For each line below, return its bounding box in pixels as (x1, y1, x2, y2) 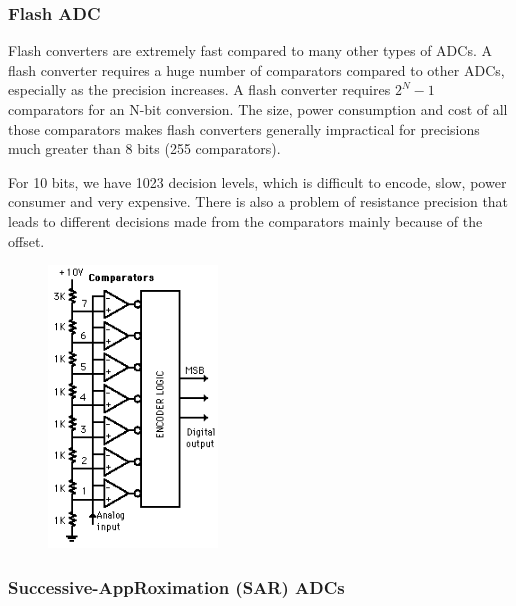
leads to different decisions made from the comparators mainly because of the (8, 210, 483, 231)
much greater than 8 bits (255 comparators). (8, 138, 281, 159)
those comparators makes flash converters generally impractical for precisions (8, 118, 480, 139)
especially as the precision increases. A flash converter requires (8, 79, 391, 100)
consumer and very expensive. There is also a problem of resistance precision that (8, 191, 509, 212)
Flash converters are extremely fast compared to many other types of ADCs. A (8, 40, 492, 61)
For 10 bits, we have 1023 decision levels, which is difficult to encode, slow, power (8, 171, 507, 192)
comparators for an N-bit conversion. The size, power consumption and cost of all (8, 99, 508, 119)
